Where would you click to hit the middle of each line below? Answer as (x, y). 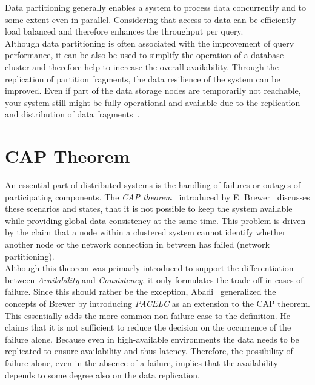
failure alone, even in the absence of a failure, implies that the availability (141, 362)
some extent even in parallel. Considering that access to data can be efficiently (151, 19)
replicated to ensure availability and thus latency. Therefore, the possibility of (149, 351)
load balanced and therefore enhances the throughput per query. (124, 31)
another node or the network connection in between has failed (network (137, 244)
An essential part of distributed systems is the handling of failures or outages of (153, 185)
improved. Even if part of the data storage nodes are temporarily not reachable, (153, 90)
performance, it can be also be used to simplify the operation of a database (144, 55)
